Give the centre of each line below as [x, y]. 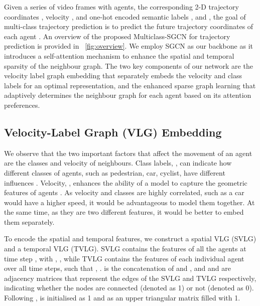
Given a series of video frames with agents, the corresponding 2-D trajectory [121, 7]
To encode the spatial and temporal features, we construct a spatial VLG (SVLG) [130, 239]
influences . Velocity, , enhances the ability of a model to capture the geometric [126, 182]
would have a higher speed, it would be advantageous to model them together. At [129, 202]
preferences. [22, 105]
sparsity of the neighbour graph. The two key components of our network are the [128, 65]
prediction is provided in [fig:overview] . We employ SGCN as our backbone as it [128, 46]
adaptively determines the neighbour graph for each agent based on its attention [128, 95]
